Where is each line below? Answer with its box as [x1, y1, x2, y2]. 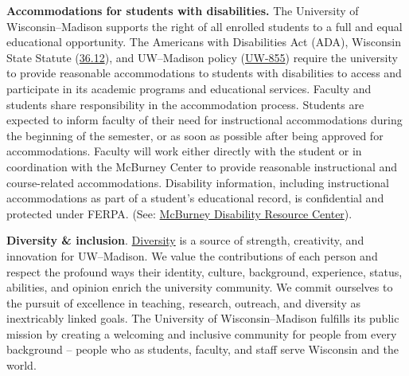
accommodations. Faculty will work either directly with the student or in [6, 143, 362, 159]
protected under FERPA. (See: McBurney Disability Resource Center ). [6, 205, 353, 221]
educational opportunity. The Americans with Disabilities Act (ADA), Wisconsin [6, 33, 401, 50]
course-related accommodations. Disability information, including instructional [6, 174, 389, 190]
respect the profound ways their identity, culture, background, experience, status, [6, 263, 403, 280]
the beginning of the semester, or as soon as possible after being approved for [6, 127, 384, 143]
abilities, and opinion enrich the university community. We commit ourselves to [6, 279, 393, 296]
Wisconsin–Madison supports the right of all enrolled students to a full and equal [6, 18, 403, 34]
